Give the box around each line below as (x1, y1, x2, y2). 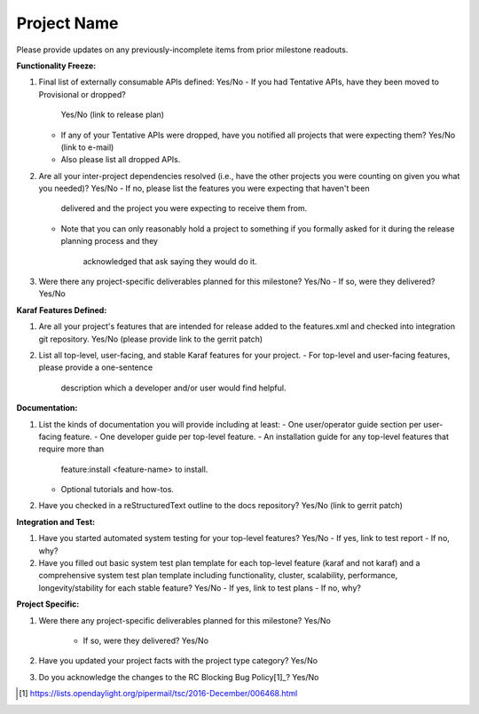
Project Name (16, 13, 119, 33)
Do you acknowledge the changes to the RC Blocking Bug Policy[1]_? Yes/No (38, 671, 319, 682)
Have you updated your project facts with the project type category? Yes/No (38, 655, 318, 666)
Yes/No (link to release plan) (60, 109, 164, 120)
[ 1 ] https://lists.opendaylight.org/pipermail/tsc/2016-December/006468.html (19, 688, 298, 699)
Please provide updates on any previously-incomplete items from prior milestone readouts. (16, 44, 349, 55)
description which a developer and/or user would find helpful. (60, 382, 287, 393)
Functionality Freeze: (16, 60, 97, 71)
